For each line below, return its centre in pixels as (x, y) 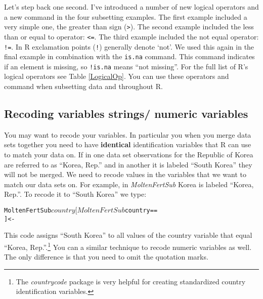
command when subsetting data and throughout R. (83, 86)
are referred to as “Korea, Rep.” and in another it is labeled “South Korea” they (128, 164)
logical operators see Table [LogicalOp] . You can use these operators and (117, 76)
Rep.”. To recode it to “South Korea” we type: (75, 194)
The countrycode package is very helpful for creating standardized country (131, 281)
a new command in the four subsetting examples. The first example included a (126, 16)
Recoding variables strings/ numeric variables (126, 114)
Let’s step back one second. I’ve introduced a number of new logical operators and (131, 7)
